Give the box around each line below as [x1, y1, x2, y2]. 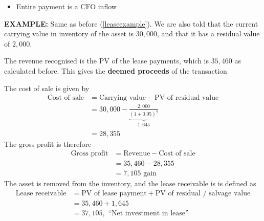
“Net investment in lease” [108, 210, 189, 217]
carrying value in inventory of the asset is [4, 28, 134, 39]
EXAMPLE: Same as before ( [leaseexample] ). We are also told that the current [4, 18, 258, 29]
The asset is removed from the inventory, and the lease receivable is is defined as [4, 178, 256, 188]
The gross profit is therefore [4, 138, 92, 149]
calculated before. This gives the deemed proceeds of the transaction [4, 65, 227, 76]
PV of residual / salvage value [155, 190, 251, 197]
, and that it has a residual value [157, 28, 260, 39]
